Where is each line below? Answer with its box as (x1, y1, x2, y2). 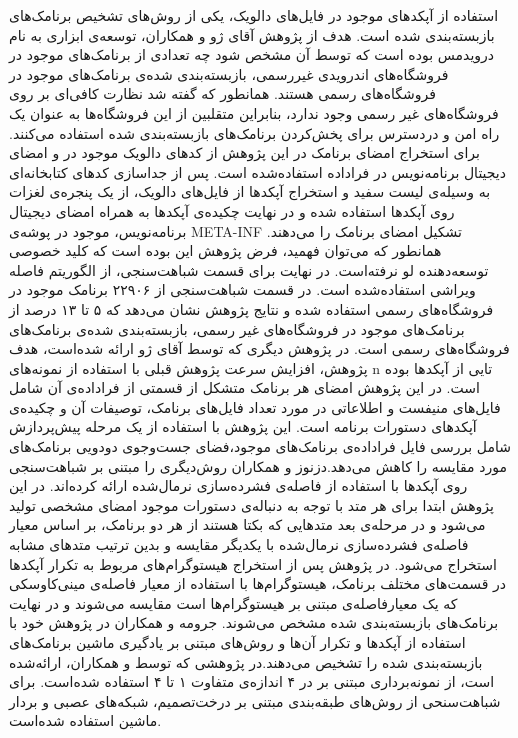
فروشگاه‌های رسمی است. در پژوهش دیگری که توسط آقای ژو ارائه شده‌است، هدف (9, 338, 510, 359)
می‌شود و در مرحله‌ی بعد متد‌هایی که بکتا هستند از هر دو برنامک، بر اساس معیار (9, 514, 486, 535)
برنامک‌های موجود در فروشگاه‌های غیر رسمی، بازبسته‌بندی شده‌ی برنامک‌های (9, 318, 465, 339)
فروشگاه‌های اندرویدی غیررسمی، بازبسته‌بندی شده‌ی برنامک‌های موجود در (9, 63, 449, 84)
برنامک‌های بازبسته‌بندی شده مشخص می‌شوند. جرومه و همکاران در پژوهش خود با (9, 612, 499, 633)
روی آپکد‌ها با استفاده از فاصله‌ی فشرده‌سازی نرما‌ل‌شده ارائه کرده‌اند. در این (9, 475, 468, 496)
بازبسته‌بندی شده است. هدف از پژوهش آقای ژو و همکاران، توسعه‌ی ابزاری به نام (9, 24, 495, 45)
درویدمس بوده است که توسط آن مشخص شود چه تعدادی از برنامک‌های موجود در (9, 44, 495, 65)
